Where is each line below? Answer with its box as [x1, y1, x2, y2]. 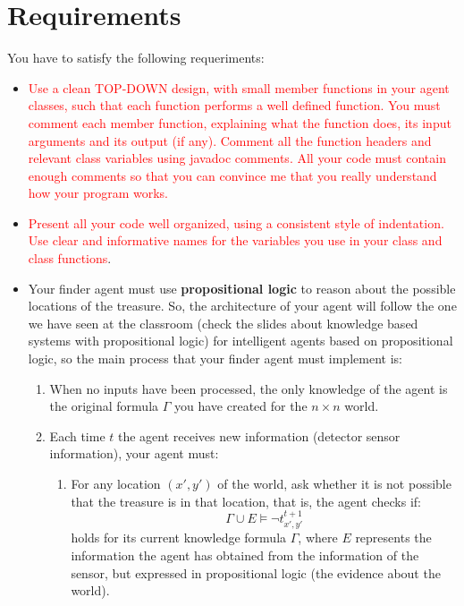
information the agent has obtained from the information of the [71, 546, 419, 565]
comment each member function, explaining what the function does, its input [28, 113, 451, 132]
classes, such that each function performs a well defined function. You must [28, 96, 441, 115]
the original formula [49, 397, 159, 415]
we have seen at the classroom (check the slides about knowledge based [28, 313, 418, 332]
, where [298, 528, 338, 547]
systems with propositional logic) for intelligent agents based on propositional [28, 331, 453, 350]
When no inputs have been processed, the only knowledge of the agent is [49, 379, 448, 397]
